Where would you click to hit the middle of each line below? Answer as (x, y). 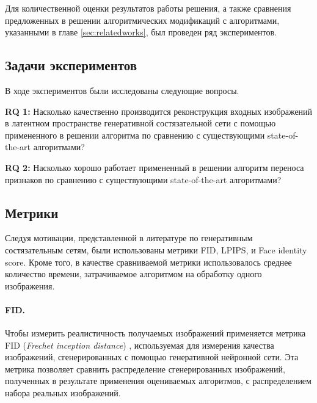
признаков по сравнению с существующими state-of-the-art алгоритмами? (143, 179)
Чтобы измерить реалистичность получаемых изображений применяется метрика (155, 333)
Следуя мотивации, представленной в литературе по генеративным (129, 238)
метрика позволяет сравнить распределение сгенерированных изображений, (145, 369)
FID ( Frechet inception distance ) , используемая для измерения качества (140, 345)
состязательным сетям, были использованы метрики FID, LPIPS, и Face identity (156, 249)
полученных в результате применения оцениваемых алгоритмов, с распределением (158, 381)
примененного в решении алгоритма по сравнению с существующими (135, 135)
